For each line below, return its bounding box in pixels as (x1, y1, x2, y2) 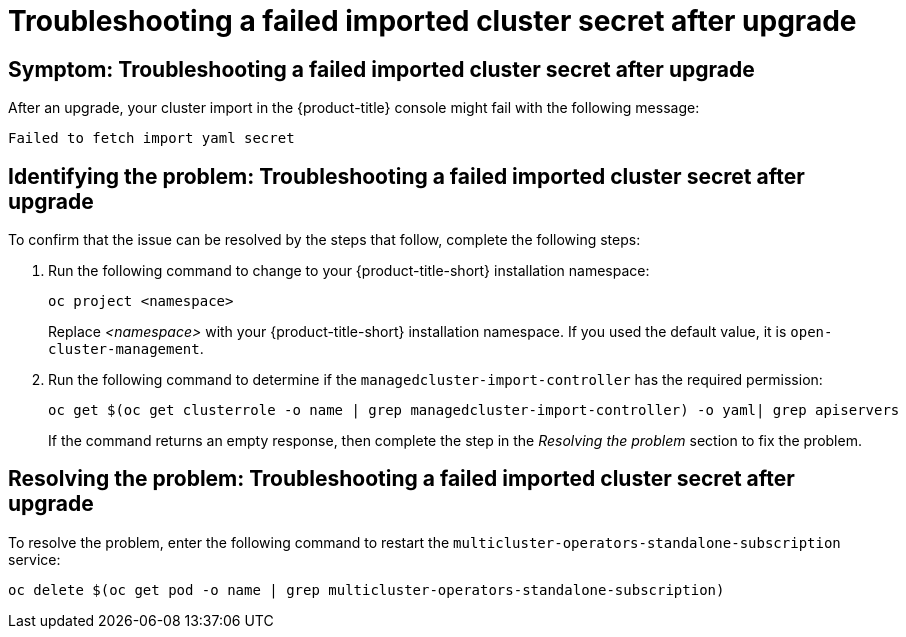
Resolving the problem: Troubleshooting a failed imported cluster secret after (8, 466, 795, 492)
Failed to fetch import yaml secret (8, 130, 295, 147)
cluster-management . (48, 340, 204, 358)
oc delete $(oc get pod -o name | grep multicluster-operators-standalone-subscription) (8, 581, 725, 598)
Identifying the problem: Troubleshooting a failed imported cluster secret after (8, 163, 805, 189)
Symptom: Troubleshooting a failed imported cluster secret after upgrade (8, 56, 755, 82)
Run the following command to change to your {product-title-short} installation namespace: (48, 262, 650, 280)
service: (8, 550, 61, 568)
